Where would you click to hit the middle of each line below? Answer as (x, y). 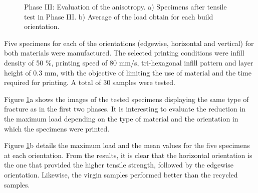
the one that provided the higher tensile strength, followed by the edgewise (119, 165)
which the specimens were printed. (57, 128)
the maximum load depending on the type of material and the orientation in (121, 118)
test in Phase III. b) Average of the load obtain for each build (119, 16)
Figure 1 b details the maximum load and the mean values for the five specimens (127, 145)
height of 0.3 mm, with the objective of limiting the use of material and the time (128, 72)
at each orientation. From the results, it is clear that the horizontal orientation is (128, 155)
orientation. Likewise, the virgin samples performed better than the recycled (121, 174)
